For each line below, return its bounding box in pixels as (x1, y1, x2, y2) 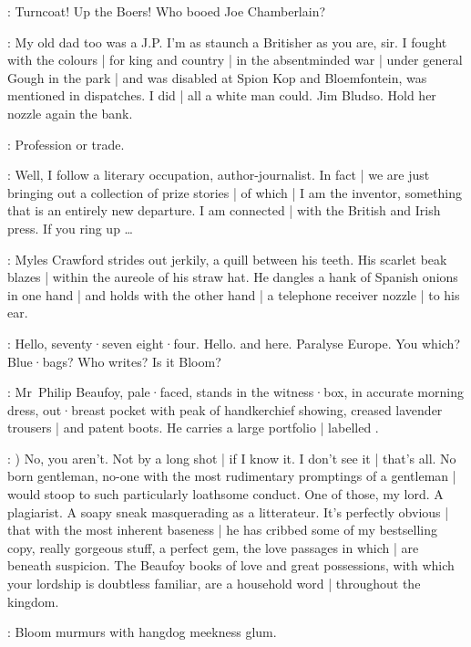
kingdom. (7, 591, 59, 610)
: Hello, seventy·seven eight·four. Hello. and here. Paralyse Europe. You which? (7, 333, 461, 352)
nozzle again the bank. (7, 103, 133, 122)
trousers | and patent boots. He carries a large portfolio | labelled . (7, 418, 379, 437)
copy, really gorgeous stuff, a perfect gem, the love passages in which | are (7, 537, 419, 557)
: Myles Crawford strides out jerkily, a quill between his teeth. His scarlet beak (7, 249, 447, 268)
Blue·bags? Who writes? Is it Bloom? (7, 351, 221, 370)
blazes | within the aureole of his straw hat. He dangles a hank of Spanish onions (7, 267, 458, 287)
